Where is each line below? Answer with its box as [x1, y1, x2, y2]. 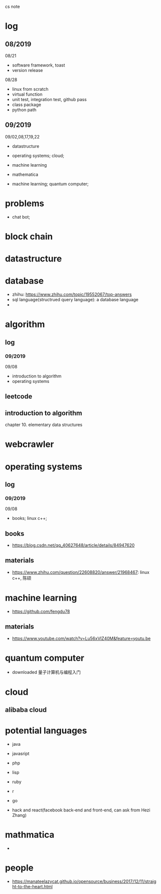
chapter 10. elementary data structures [5, 422, 82, 428]
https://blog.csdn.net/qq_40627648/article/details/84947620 [12, 542, 135, 548]
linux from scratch [12, 86, 48, 92]
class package [12, 102, 41, 107]
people [5, 862, 34, 874]
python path [12, 107, 37, 113]
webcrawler [5, 439, 54, 450]
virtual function [12, 91, 43, 97]
